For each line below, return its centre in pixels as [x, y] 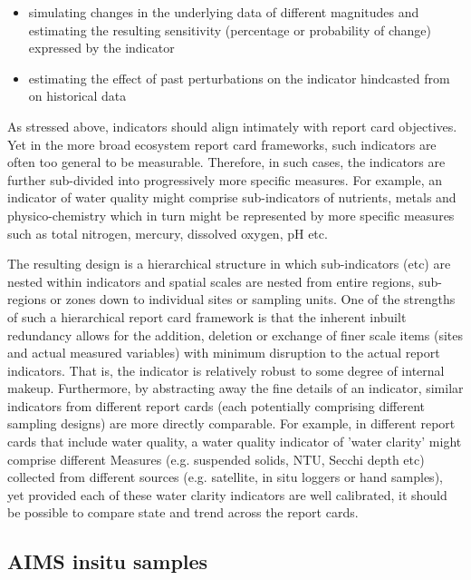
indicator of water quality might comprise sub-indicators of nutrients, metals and [232, 197]
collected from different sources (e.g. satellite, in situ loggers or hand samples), [225, 477]
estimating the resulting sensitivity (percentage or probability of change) [230, 29]
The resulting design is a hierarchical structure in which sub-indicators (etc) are [229, 264]
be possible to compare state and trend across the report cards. [183, 512]
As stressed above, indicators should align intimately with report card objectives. [232, 126]
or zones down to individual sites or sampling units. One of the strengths [253, 299]
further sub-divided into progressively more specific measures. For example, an [225, 179]
